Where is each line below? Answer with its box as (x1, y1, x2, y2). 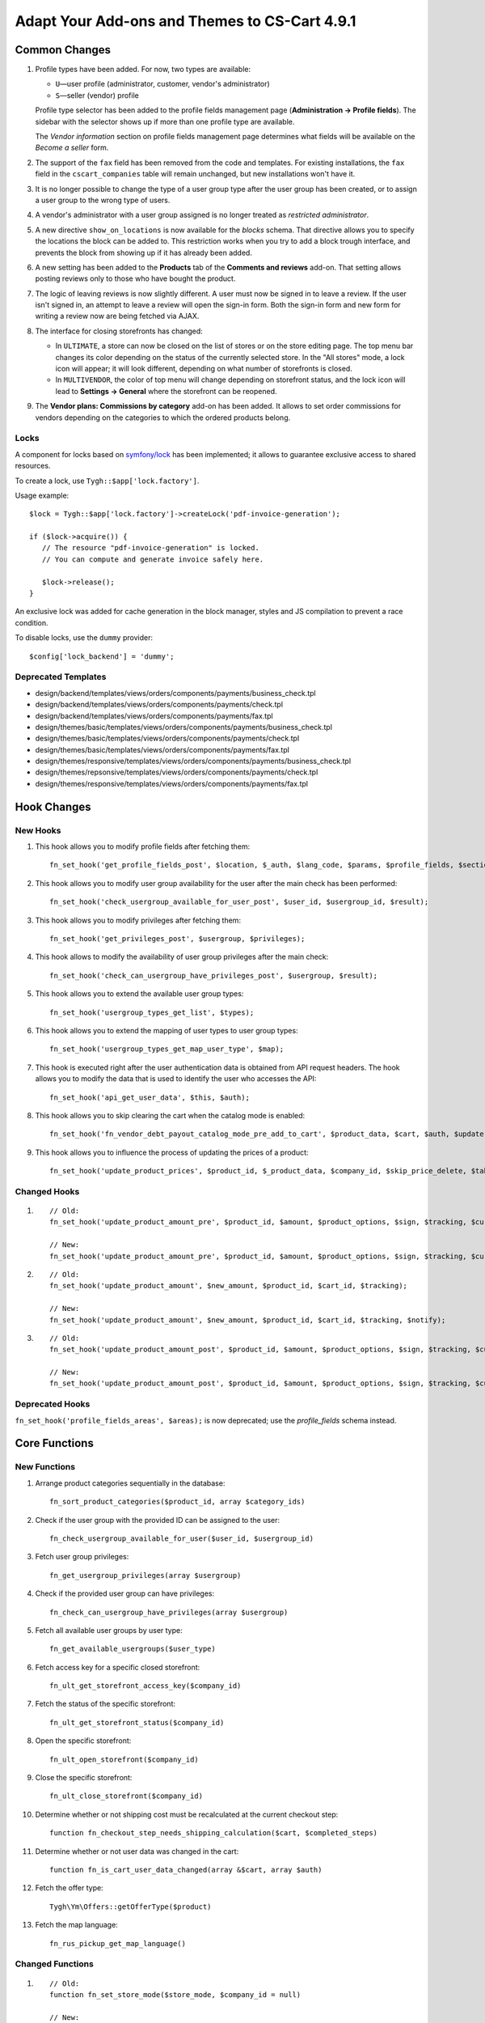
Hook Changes (15, 799, 92, 813)
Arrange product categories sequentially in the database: (35, 1478, 226, 1488)
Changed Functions (15, 1958, 95, 1970)
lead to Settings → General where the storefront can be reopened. (55, 386, 277, 396)
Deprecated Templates (15, 672, 107, 683)
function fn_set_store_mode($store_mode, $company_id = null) (49, 1990, 302, 1999)
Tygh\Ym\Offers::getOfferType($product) (49, 1902, 212, 1911)
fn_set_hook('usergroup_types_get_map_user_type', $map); (49, 1045, 285, 1054)
